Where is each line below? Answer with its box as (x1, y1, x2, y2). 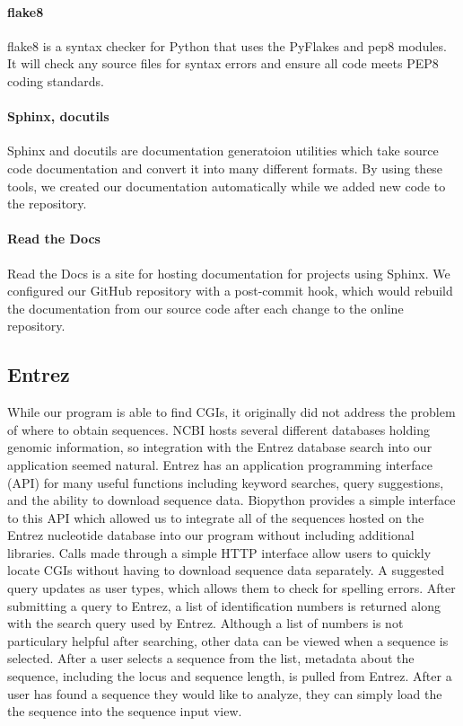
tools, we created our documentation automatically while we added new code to (7, 176, 446, 195)
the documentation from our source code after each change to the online (7, 298, 404, 317)
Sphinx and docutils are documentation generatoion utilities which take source (7, 141, 439, 160)
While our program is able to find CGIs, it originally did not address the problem (7, 403, 456, 421)
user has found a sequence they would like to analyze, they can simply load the (7, 684, 442, 703)
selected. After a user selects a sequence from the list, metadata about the (7, 649, 415, 668)
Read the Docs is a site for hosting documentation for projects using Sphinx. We (7, 263, 450, 282)
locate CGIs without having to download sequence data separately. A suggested (7, 561, 445, 580)
